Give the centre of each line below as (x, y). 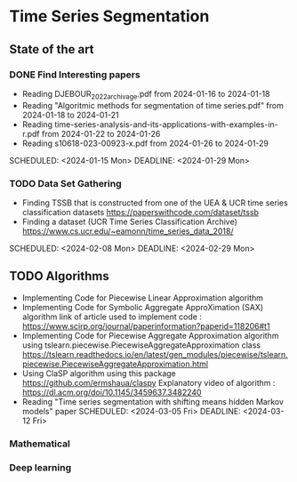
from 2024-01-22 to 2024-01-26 (101, 133)
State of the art (52, 49)
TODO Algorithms (59, 276)
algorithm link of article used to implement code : (112, 317)
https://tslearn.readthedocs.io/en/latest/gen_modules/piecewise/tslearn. (155, 354)
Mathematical (40, 444)
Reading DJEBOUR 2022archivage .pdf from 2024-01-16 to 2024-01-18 (146, 95)
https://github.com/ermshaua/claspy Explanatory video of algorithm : (148, 382)
